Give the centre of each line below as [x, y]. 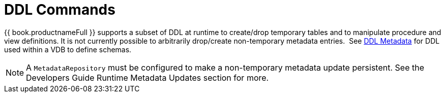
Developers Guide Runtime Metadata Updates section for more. [147, 77]
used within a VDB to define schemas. [68, 49]
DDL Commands [60, 10]
